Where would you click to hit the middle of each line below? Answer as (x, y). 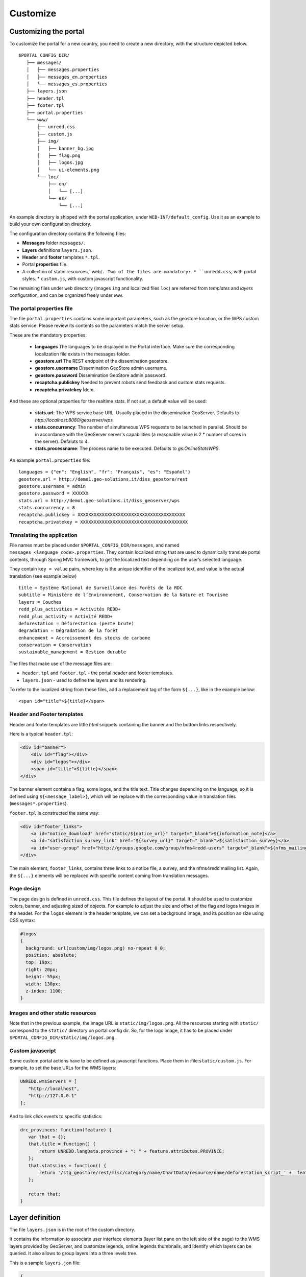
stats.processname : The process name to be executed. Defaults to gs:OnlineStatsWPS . (127, 448)
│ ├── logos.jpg (60, 163)
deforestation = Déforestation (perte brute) (76, 623)
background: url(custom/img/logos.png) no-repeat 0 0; (96, 948)
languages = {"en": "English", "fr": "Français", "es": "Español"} (105, 472)
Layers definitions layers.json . (57, 250)
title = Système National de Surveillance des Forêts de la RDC (101, 588)
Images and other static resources (53, 1013)
